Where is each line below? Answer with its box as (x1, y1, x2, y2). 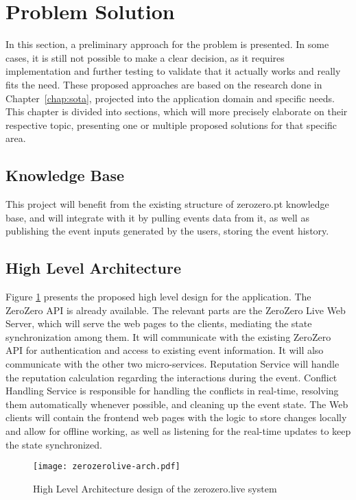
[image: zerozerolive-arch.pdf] (33, 462, 180, 472)
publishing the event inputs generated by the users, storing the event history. (5, 224, 329, 238)
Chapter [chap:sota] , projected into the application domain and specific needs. (5, 91, 335, 105)
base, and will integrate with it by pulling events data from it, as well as (5, 210, 309, 224)
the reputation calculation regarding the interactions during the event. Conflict (5, 370, 337, 384)
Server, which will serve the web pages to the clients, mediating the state (5, 316, 312, 331)
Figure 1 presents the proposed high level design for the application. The (5, 289, 311, 304)
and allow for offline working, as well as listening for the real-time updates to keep (5, 424, 351, 438)
